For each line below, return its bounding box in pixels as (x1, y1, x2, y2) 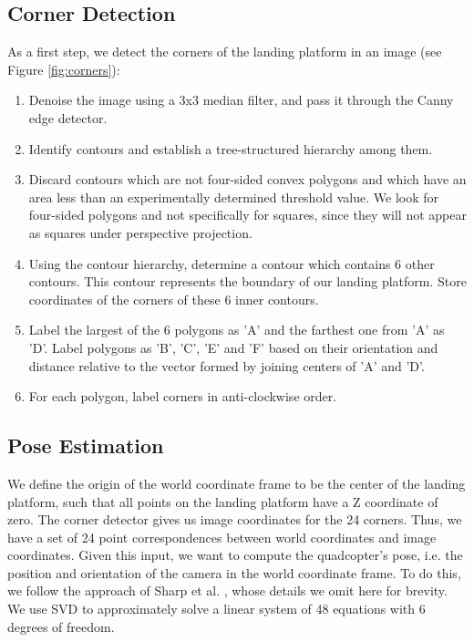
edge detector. (28, 108, 108, 127)
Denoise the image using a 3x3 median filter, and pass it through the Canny (28, 90, 454, 109)
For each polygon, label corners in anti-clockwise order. (28, 387, 337, 406)
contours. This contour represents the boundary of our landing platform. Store (28, 272, 467, 291)
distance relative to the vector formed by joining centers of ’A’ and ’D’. (28, 356, 425, 375)
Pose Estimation (7, 431, 164, 460)
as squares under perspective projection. (28, 223, 252, 242)
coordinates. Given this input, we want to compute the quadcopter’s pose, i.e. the (7, 545, 463, 564)
